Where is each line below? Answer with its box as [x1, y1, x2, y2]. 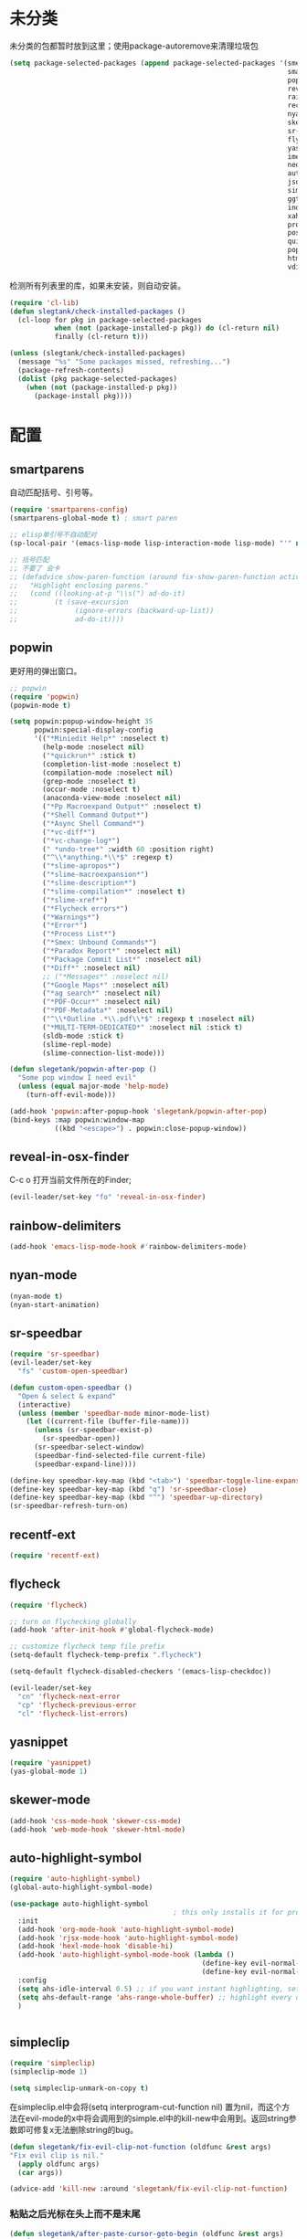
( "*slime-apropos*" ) [42, 861, 121, 871]
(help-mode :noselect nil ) [42, 743, 145, 752]
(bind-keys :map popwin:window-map [9, 1115, 145, 1125]
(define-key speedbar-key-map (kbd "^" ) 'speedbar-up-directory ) [9, 1493, 263, 1503]
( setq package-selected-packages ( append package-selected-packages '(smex [9, 58, 304, 68]
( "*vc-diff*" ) [42, 828, 96, 837]
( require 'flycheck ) [9, 1600, 89, 1610]
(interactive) [17, 1399, 71, 1410]
